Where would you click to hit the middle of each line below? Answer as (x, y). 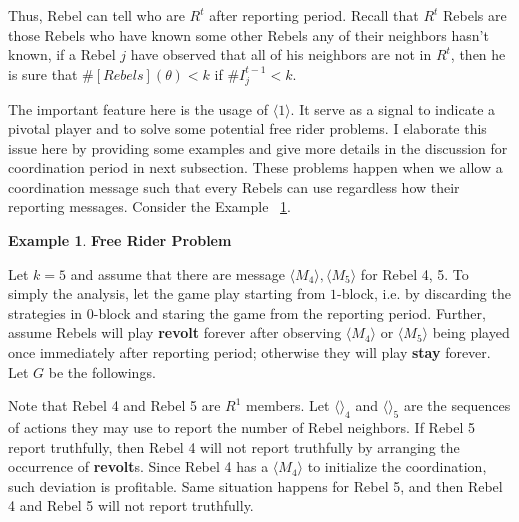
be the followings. (102, 371)
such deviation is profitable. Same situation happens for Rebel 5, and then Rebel (255, 485)
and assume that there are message (177, 273)
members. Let (288, 405)
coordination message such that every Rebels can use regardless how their (234, 186)
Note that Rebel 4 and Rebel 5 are (114, 405)
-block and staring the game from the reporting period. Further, (289, 312)
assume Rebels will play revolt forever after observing (175, 332)
